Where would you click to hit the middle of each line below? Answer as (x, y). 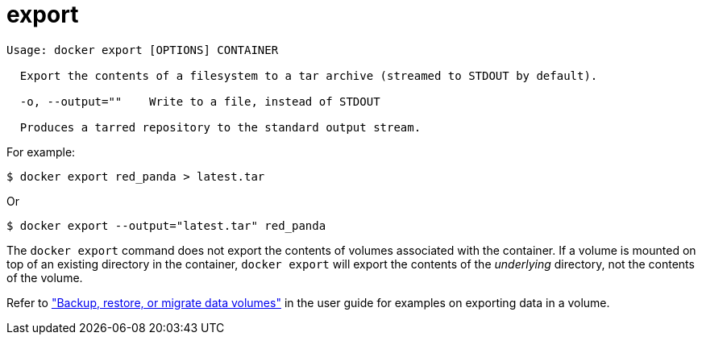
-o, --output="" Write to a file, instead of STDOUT (200, 101)
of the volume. (45, 277)
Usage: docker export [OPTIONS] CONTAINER (143, 50)
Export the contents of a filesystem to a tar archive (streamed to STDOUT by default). (309, 75)
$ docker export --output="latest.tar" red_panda (166, 225)
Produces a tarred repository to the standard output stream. (220, 127)
